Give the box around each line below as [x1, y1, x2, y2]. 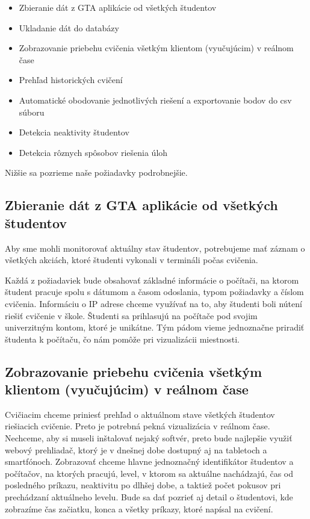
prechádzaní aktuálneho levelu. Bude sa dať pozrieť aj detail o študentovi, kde [5, 491, 293, 503]
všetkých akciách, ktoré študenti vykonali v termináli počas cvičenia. [5, 253, 258, 266]
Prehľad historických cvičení [19, 73, 123, 86]
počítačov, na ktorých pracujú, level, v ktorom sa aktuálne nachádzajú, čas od [5, 467, 294, 479]
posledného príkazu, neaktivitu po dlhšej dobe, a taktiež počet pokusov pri [5, 479, 281, 491]
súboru [19, 105, 45, 118]
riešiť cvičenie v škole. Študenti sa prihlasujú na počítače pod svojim [5, 309, 258, 322]
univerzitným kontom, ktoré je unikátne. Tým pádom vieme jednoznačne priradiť [5, 321, 305, 334]
